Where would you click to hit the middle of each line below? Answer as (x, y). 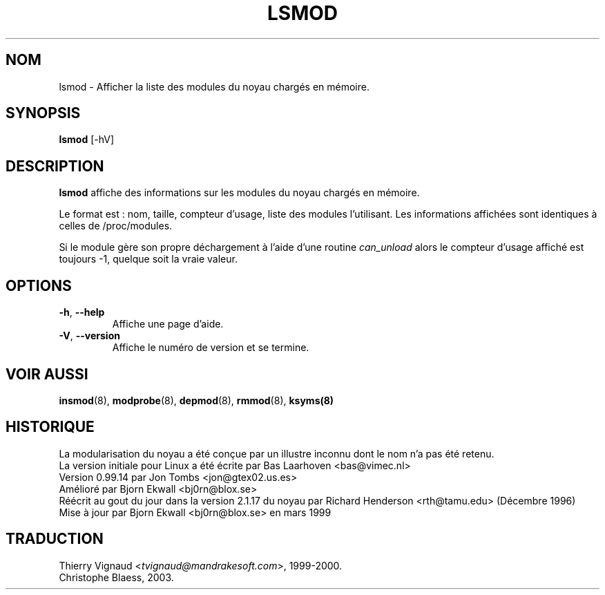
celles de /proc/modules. (116, 226)
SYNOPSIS (43, 113)
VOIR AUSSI (47, 374)
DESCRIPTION (55, 166)
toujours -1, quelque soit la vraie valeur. (148, 259)
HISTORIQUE (50, 427)
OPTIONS (39, 285)
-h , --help (82, 312)
